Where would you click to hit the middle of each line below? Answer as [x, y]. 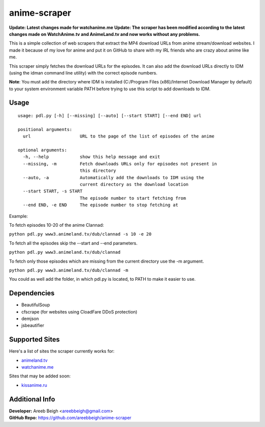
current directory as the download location [134, 184]
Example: [18, 216]
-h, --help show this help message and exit [92, 157]
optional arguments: [42, 150]
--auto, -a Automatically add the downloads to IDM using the [113, 177]
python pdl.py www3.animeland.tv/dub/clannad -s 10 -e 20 [80, 234]
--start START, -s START [53, 191]
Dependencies [32, 293]
